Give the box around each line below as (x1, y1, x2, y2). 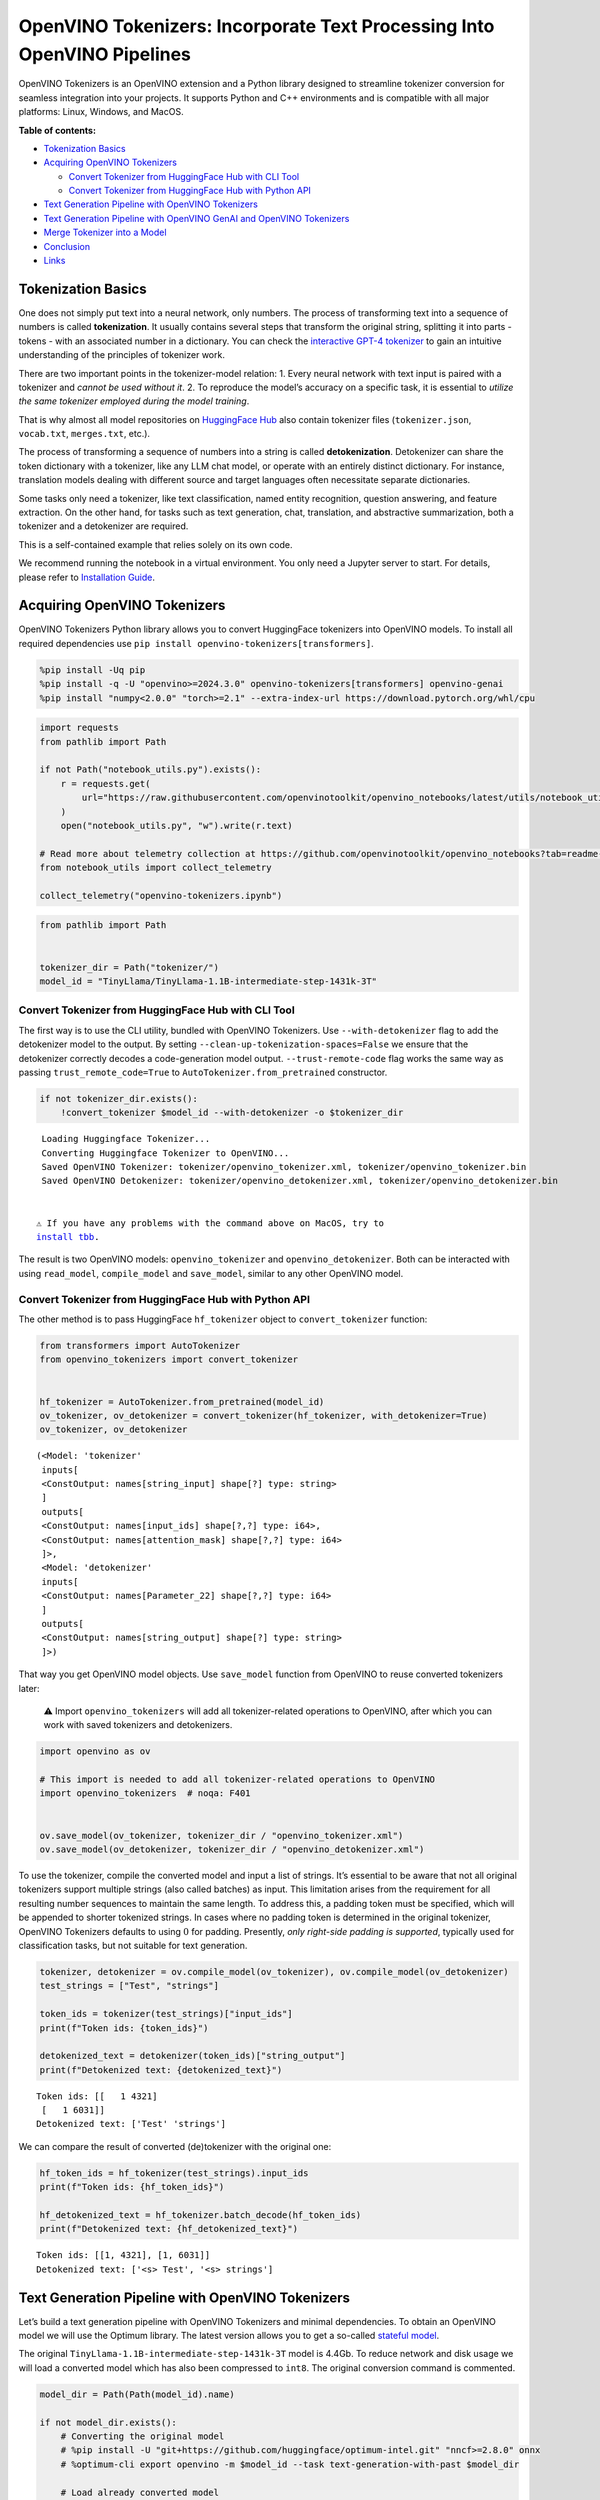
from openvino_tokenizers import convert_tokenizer (39, 1354, 299, 1365)
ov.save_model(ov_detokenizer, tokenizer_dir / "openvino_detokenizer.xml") (39, 1844, 425, 1855)
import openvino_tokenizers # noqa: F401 (39, 1788, 251, 1799)
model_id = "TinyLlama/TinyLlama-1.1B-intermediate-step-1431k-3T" (39, 976, 378, 987)
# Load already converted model (60, 2486, 220, 2498)
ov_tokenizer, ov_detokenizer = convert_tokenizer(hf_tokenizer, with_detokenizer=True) (39, 1410, 489, 1421)
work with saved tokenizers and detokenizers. (43, 1719, 233, 1731)
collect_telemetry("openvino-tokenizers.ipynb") (39, 890, 283, 901)
